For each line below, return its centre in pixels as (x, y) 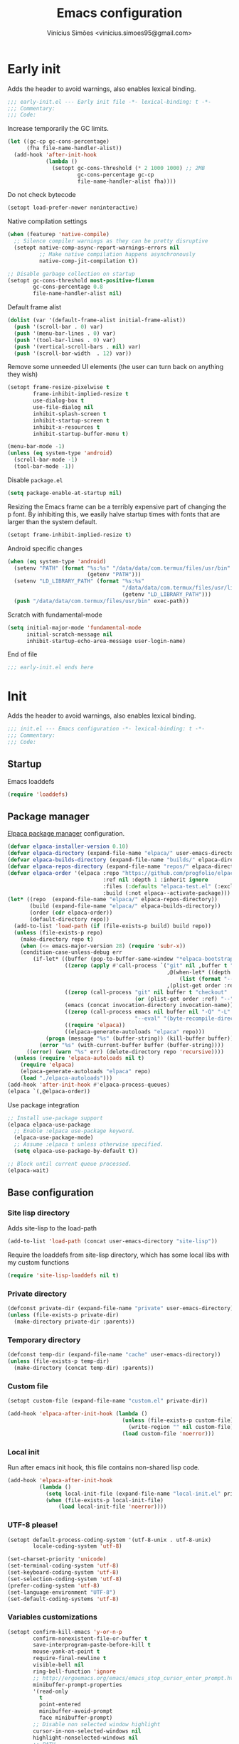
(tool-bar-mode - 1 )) (44, 467)
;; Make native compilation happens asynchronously (117, 254)
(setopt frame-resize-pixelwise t (59, 388)
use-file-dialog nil (63, 408)
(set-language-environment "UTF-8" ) (62, 1592)
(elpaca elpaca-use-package (49, 1124)
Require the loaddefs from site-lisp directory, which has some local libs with (118, 1255)
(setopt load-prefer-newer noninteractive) (73, 208)
